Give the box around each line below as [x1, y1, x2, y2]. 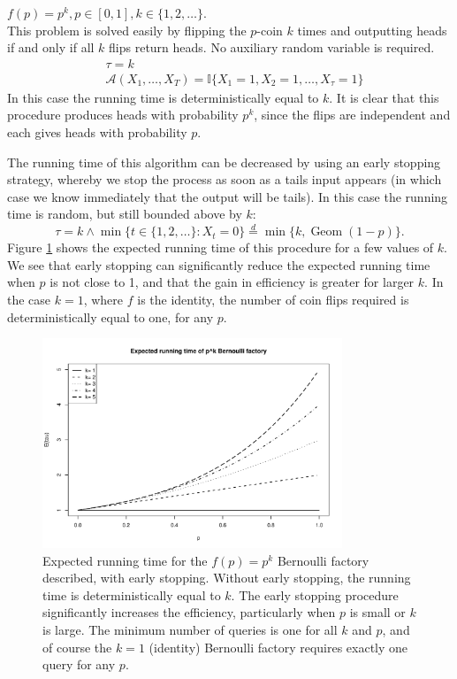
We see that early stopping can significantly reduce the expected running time [7, 255, 430, 274]
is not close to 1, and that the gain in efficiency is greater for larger [50, 273, 415, 291]
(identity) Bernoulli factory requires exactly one [149, 637, 408, 656]
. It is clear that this [329, 88, 439, 106]
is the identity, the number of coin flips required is [137, 290, 409, 308]
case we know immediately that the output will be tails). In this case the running [7, 187, 448, 205]
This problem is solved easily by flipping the [7, 20, 247, 39]
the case [7, 290, 51, 308]
